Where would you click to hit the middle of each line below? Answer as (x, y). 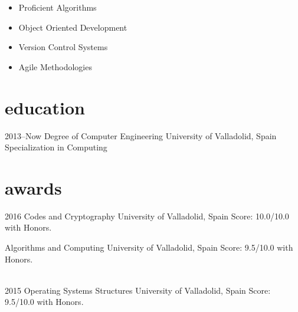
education (45, 107)
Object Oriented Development (73, 27)
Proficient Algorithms (58, 7)
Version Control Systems (63, 47)
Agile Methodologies (55, 66)
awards (33, 187)
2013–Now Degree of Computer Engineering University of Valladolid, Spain (141, 135)
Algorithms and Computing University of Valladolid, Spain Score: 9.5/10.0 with (149, 247)
